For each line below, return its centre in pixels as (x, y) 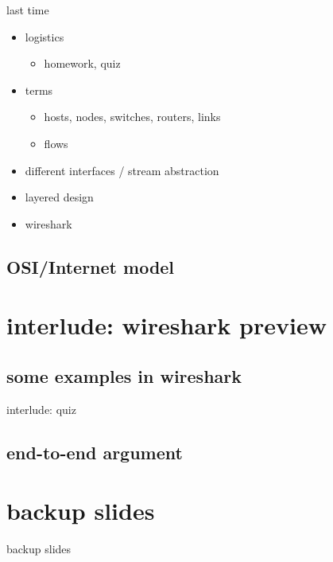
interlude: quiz (41, 409)
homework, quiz (82, 63)
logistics (45, 36)
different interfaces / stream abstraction (122, 170)
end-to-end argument (95, 452)
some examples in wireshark (124, 375)
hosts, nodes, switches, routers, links (132, 117)
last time (28, 10)
